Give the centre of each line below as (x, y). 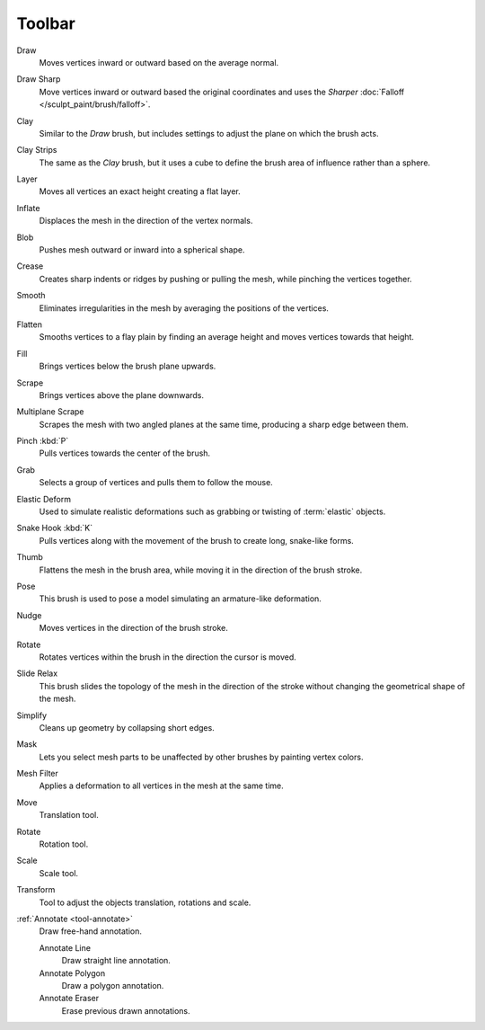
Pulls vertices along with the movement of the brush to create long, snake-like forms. (196, 540)
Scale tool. (59, 873)
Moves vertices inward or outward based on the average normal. (159, 62)
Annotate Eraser (69, 999)
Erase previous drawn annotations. (126, 1010)
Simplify (32, 715)
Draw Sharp (39, 79)
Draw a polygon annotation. (113, 985)
